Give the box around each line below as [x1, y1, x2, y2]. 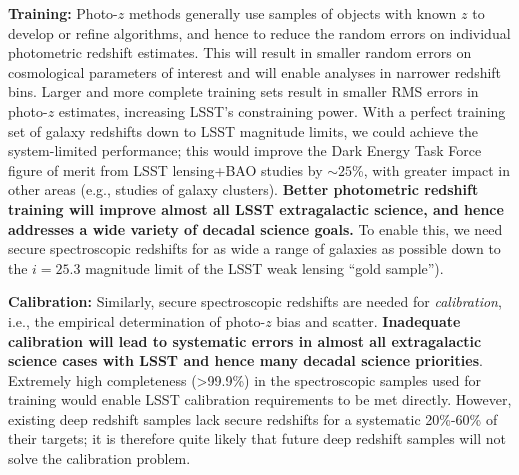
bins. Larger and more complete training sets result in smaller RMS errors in [8, 81, 479, 102]
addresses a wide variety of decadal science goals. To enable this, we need [8, 218, 503, 239]
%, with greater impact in [352, 159, 511, 180]
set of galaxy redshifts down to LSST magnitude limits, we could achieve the [8, 120, 478, 141]
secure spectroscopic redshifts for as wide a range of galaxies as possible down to [8, 238, 501, 259]
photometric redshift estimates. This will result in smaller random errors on [8, 42, 472, 63]
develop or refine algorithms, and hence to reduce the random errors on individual [8, 22, 511, 43]
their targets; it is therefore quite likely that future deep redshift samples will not [8, 428, 507, 449]
